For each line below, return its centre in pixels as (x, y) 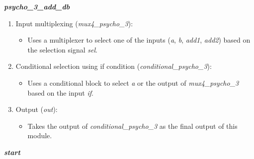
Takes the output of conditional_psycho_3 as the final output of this (132, 126)
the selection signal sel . (62, 49)
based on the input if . (60, 92)
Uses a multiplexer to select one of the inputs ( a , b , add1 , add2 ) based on (139, 40)
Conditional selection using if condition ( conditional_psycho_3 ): (114, 66)
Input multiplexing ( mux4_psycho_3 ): (74, 23)
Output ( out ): (37, 109)
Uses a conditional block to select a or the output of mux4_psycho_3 (133, 82)
